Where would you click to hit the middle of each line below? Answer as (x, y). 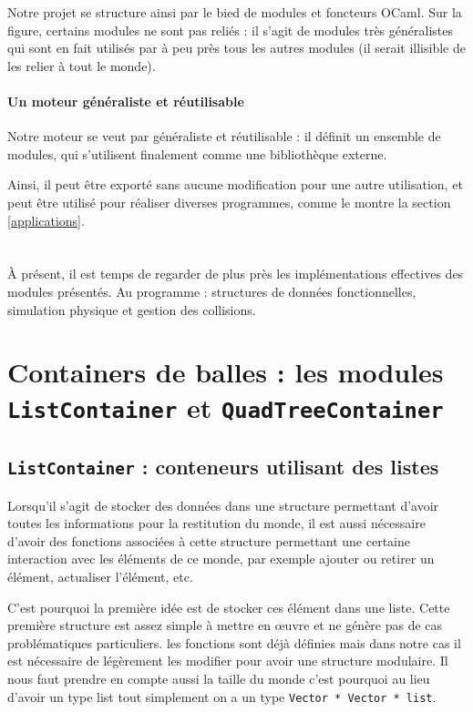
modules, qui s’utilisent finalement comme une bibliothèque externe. (197, 153)
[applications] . (46, 220)
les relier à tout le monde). (82, 65)
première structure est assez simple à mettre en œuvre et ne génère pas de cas (225, 625)
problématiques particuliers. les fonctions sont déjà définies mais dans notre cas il (234, 642)
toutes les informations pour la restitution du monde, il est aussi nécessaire (216, 523)
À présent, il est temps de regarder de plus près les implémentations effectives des (236, 274)
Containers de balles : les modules (226, 372)
